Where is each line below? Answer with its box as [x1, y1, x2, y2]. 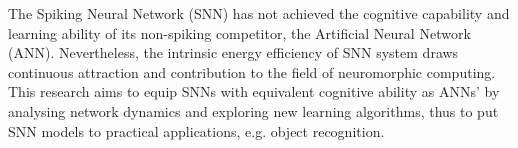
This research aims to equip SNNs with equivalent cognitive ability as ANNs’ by [8, 81, 500, 102]
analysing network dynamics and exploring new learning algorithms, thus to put [8, 100, 499, 121]
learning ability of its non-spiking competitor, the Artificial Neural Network [8, 22, 471, 43]
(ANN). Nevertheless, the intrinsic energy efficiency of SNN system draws [8, 42, 459, 63]
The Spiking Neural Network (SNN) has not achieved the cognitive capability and [8, 3, 510, 23]
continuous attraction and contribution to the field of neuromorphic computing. [8, 61, 496, 82]
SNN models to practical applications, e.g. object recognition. [8, 120, 385, 141]
